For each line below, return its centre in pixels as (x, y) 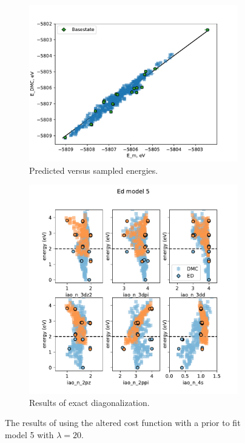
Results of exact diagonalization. (89, 402)
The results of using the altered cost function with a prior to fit (123, 423)
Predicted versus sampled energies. (94, 170)
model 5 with (29, 434)
